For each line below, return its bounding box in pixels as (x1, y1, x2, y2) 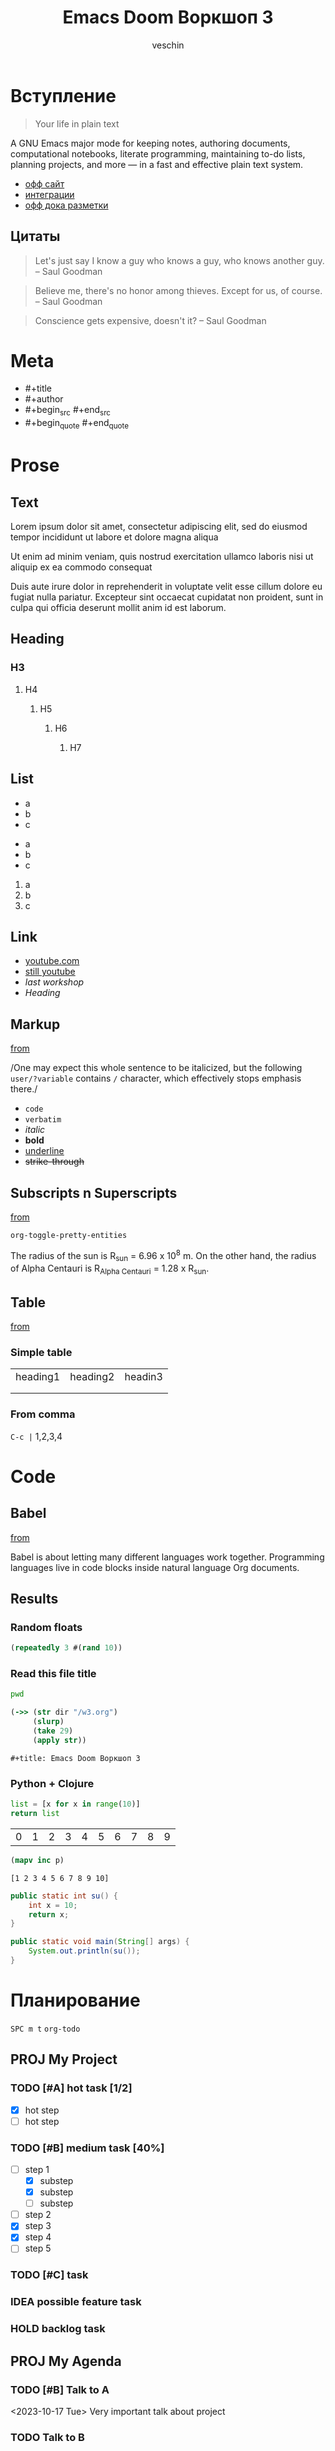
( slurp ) (32, 1717, 65, 1727)
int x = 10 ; (28, 1900, 78, 1910)
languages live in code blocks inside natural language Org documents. (10, 1561, 300, 1573)
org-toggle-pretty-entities (10, 1230, 128, 1240)
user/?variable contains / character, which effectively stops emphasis (10, 1072, 302, 1085)
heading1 (15, 1370, 61, 1384)
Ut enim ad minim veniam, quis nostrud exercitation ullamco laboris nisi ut (10, 551, 314, 563)
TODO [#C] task (10, 2268, 89, 2282)
